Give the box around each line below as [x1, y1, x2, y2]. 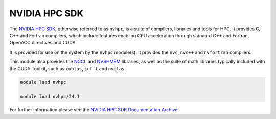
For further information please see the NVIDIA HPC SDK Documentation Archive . [9, 107, 179, 113]
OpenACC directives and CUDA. [9, 40, 77, 46]
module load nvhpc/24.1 [20, 93, 80, 100]
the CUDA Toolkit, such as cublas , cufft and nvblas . [9, 65, 126, 72]
